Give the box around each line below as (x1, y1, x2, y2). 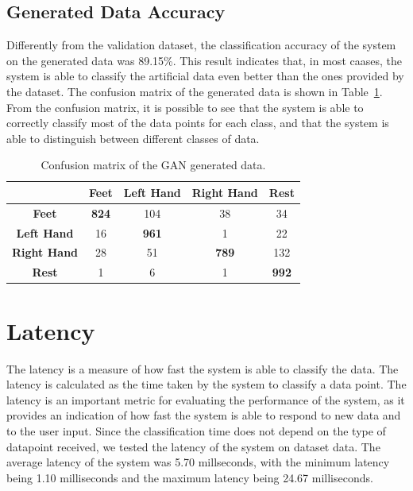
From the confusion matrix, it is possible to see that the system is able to (6, 99, 364, 115)
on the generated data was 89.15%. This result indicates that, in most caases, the (6, 52, 402, 68)
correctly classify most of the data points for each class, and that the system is (6, 114, 389, 131)
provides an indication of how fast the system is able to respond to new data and (6, 407, 401, 423)
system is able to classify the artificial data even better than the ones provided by (6, 68, 404, 84)
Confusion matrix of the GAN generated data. (41, 157, 266, 173)
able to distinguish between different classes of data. (6, 130, 260, 146)
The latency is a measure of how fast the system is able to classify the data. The (6, 360, 399, 377)
